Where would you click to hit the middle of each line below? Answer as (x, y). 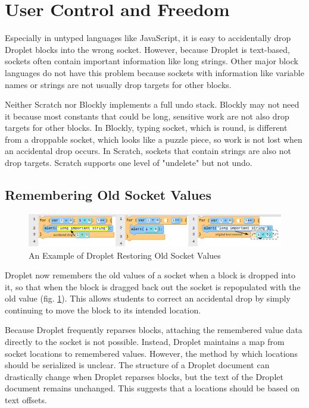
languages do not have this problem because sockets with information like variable (154, 72)
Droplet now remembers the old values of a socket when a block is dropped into (150, 275)
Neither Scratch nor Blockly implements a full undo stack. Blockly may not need (152, 104)
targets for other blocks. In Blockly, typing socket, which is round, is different (146, 128)
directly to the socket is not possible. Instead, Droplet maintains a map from (145, 342)
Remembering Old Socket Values (108, 195)
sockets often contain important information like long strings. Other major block (152, 61)
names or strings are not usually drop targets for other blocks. (118, 84)
